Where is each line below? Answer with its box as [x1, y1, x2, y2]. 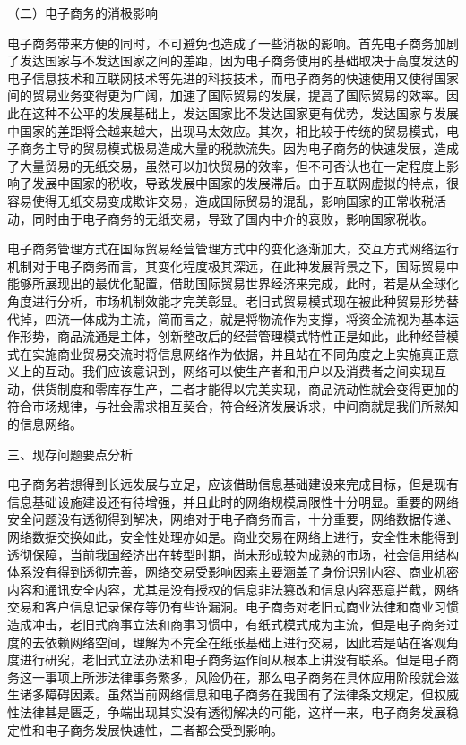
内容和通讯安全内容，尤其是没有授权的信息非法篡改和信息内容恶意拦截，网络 [7, 579, 459, 598]
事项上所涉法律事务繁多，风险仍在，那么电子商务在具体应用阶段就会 [44, 667, 446, 686]
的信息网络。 [7, 415, 82, 433]
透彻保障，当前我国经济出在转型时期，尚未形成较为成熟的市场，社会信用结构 [7, 544, 459, 563]
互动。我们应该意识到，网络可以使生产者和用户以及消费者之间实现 [44, 362, 434, 381]
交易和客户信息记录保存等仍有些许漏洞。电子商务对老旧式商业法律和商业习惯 [7, 597, 459, 616]
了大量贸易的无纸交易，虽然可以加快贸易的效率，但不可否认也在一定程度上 [7, 156, 446, 175]
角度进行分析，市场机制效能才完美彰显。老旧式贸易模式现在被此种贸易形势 [7, 291, 446, 310]
